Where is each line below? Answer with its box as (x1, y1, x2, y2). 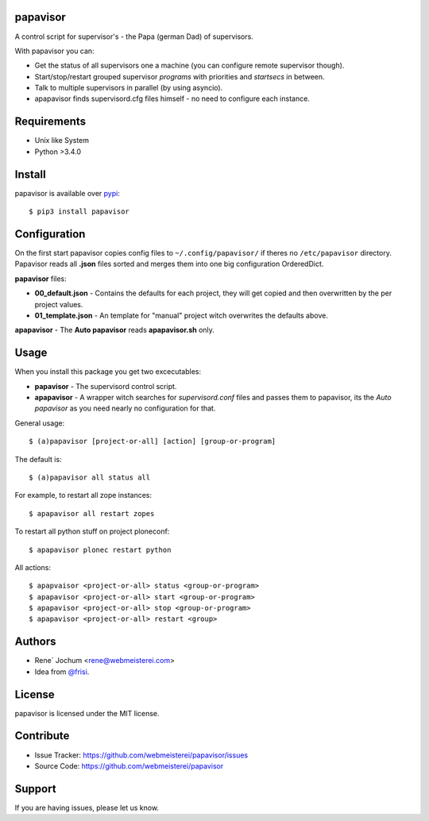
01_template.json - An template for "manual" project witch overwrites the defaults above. (34, 310, 329, 320)
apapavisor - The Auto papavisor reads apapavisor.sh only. (14, 326, 214, 335)
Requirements (14, 115, 87, 129)
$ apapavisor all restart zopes (29, 509, 155, 518)
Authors (14, 635, 56, 649)
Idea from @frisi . (34, 667, 90, 676)
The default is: (14, 454, 63, 464)
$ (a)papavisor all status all (29, 472, 151, 482)
